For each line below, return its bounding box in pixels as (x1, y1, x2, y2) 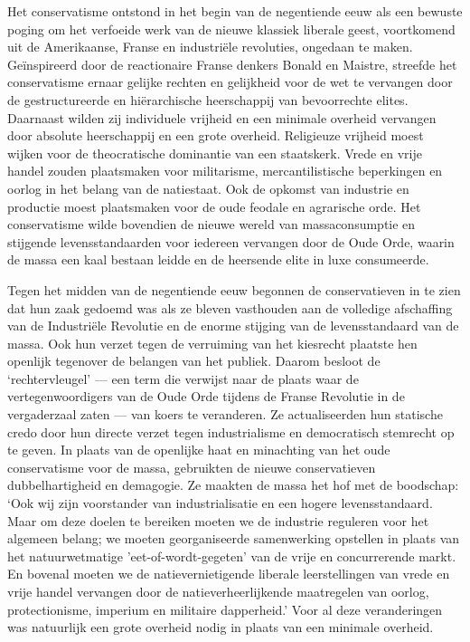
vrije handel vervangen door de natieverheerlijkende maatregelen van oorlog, (7, 582, 429, 600)
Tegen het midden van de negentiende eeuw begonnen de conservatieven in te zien (7, 280, 461, 299)
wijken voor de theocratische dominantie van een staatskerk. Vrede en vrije (7, 143, 422, 162)
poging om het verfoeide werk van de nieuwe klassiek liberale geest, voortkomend (7, 19, 456, 38)
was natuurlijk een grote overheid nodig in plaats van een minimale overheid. (7, 618, 434, 637)
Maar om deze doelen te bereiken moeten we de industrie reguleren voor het (7, 511, 429, 530)
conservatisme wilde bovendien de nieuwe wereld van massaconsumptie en (7, 215, 416, 234)
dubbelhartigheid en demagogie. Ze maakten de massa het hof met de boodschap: (7, 475, 459, 494)
